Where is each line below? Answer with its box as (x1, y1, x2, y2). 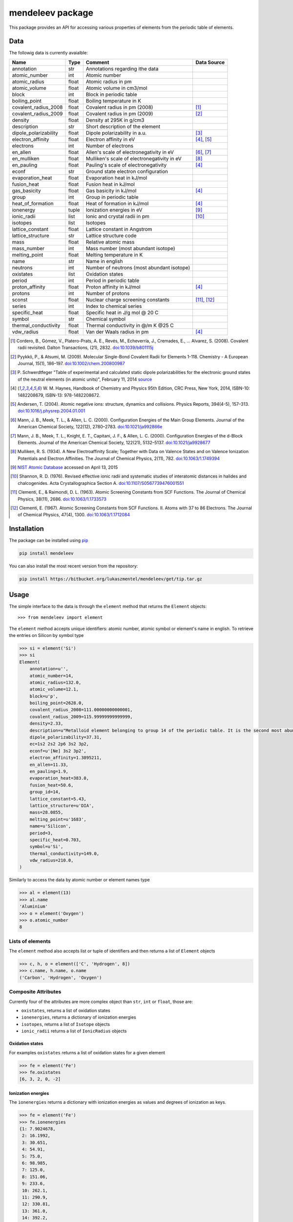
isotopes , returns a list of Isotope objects (21, 1021, 110, 1027)
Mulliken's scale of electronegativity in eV (85, 155, 182, 162)
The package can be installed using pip (9, 538, 88, 544)
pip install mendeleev (19, 550, 74, 556)
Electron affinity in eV (85, 136, 135, 143)
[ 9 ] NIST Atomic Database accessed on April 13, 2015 (10, 464, 118, 470)
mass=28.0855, (29, 809, 63, 815)
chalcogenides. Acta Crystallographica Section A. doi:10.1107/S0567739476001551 (18, 480, 184, 486)
